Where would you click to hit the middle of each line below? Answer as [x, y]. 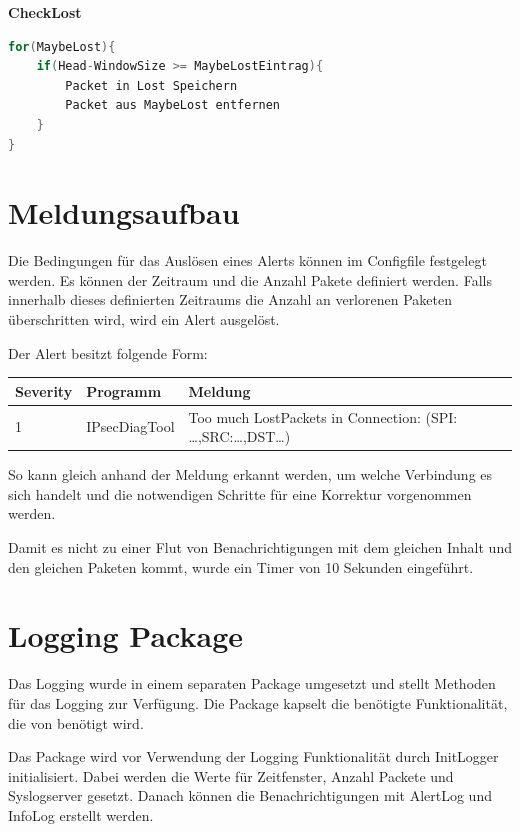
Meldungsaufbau [124, 212]
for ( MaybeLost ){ [62, 46]
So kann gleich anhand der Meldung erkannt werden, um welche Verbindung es [250, 474]
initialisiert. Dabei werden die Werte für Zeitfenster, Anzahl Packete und [231, 775]
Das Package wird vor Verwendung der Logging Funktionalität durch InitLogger [253, 756]
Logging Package [126, 635]
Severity [44, 390]
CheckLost [45, 12]
